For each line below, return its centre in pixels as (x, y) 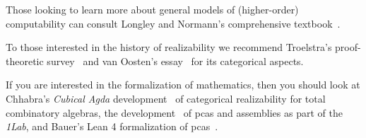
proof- (348, 47)
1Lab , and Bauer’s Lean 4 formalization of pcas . (112, 126)
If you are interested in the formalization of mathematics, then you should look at (183, 85)
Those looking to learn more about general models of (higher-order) (152, 9)
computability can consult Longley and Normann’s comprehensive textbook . (173, 23)
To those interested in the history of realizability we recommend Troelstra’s (169, 47)
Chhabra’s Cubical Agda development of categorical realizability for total (166, 98)
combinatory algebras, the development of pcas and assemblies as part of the (174, 112)
